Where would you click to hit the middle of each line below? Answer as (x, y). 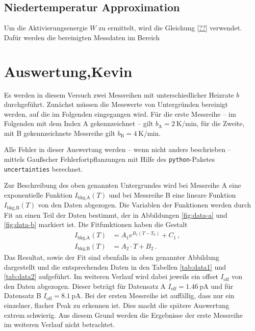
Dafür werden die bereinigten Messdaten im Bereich (82, 37)
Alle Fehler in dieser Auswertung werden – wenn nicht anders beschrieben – (118, 149)
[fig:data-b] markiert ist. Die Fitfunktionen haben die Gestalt (96, 224)
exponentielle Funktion (38, 194)
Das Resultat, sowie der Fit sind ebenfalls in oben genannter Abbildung (112, 257)
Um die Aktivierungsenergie (46, 28)
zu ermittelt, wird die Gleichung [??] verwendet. (170, 28)
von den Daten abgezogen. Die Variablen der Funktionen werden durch (144, 205)
